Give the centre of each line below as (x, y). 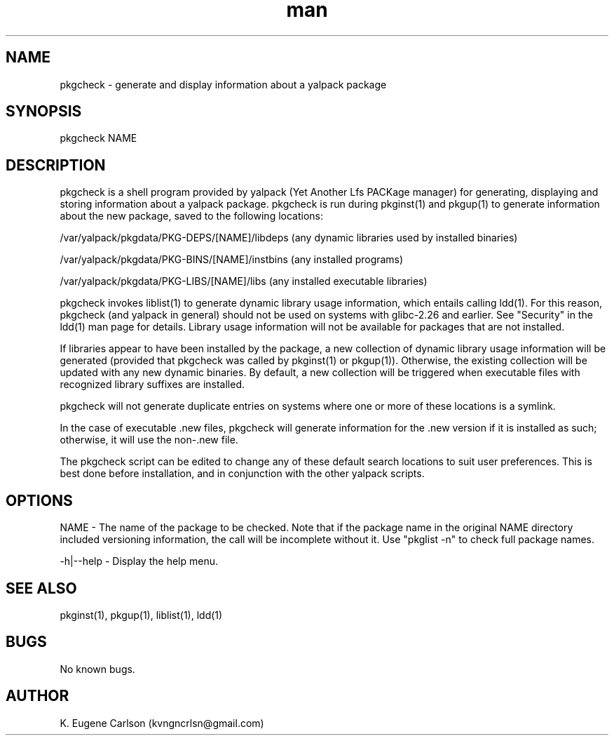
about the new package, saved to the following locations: (191, 216)
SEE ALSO (41, 588)
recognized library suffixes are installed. (152, 385)
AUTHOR (37, 696)
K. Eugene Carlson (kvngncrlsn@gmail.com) (162, 723)
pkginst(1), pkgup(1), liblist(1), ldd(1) (141, 615)
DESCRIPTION (56, 165)
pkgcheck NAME (98, 138)
